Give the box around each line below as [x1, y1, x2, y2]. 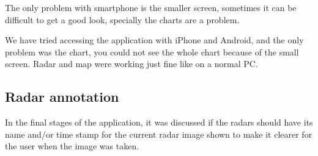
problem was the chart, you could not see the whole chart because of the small [5, 45, 299, 58]
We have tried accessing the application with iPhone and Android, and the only [5, 34, 304, 46]
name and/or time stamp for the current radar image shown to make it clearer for [5, 127, 312, 140]
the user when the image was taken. [5, 140, 139, 152]
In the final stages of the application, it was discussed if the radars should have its [5, 116, 313, 129]
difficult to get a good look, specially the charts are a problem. [5, 13, 240, 26]
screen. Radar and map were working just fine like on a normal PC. [5, 57, 258, 70]
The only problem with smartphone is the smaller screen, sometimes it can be [5, 1, 297, 13]
